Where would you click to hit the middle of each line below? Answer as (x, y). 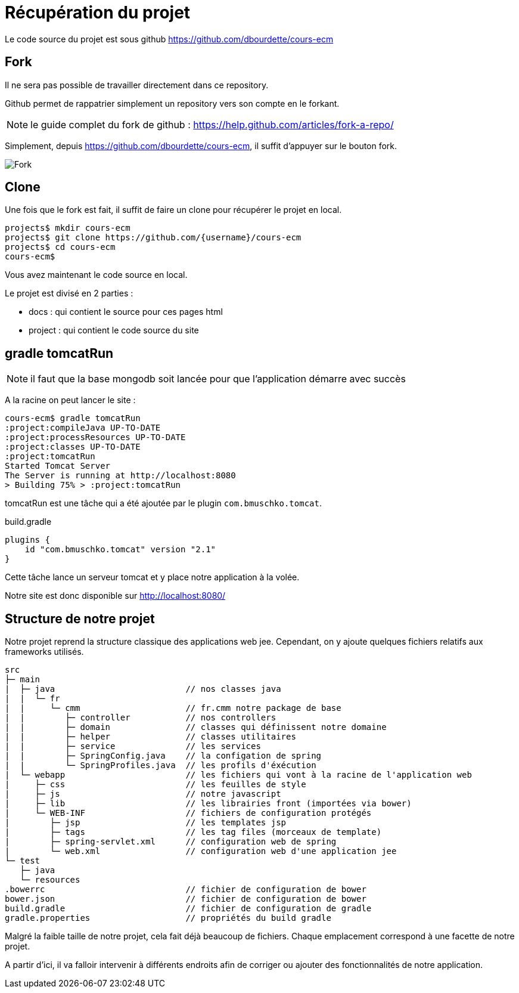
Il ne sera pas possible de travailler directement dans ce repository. (137, 85)
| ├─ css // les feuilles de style (156, 785)
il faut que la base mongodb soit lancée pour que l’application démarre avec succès (218, 379)
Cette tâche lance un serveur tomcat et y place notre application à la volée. (152, 577)
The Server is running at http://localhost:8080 (120, 476)
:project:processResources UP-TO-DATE (95, 437)
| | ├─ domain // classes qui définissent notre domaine (196, 727)
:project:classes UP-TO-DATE (73, 447)
